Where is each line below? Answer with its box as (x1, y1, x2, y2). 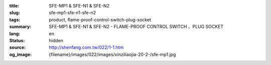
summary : (9, 24, 32, 30)
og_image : (9, 51, 32, 57)
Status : (9, 37, 25, 43)
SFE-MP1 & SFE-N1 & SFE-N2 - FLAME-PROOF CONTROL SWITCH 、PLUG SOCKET (49, 24, 224, 30)
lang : (9, 30, 21, 37)
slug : (9, 10, 20, 16)
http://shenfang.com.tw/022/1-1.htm (49, 45, 124, 51)
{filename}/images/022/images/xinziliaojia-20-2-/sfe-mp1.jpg (49, 51, 176, 57)
